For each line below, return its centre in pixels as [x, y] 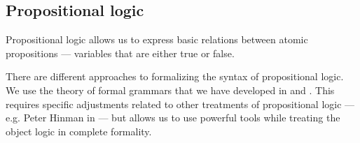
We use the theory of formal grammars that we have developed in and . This [170, 90]
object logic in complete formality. [79, 131]
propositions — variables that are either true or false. [120, 53]
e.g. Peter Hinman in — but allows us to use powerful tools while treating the [173, 118]
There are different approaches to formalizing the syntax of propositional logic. [175, 76]
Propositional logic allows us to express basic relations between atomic [157, 39]
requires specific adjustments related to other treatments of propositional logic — [180, 104]
